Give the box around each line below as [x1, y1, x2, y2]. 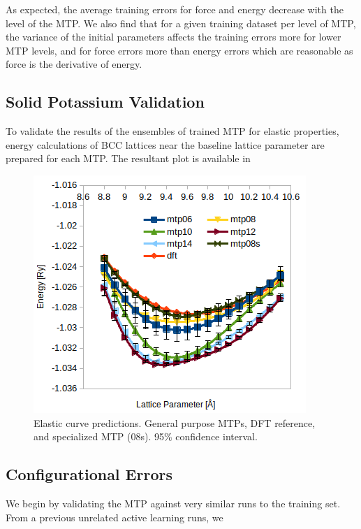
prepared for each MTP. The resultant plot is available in [6, 151, 251, 166]
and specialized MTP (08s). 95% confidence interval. [34, 429, 258, 444]
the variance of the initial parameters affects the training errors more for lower [6, 29, 341, 44]
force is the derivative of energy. [6, 57, 142, 71]
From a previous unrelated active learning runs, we [6, 509, 223, 524]
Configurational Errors [6, 463, 172, 485]
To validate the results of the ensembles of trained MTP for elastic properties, [6, 124, 339, 138]
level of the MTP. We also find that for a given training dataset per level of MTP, [6, 15, 356, 30]
